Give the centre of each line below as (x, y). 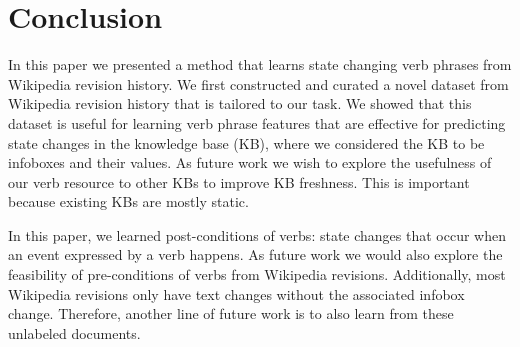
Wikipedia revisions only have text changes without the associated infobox (236, 293)
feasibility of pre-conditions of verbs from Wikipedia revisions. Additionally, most (257, 274)
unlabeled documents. (74, 332)
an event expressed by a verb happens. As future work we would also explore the (255, 254)
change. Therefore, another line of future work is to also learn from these (231, 313)
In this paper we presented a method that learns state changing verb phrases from (260, 64)
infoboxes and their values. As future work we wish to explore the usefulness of (250, 162)
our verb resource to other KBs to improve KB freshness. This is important (239, 181)
